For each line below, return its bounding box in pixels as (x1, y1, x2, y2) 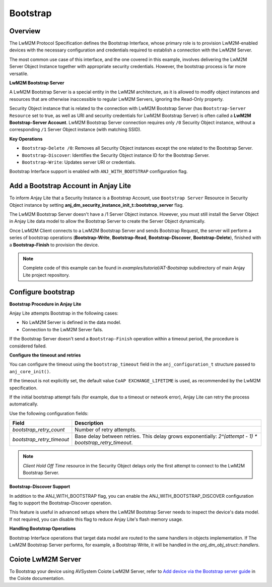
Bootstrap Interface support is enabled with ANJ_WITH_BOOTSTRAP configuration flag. (9, 168, 188, 174)
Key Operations (9, 136, 43, 142)
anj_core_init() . (9, 368, 51, 374)
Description (75, 420, 103, 427)
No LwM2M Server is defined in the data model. (22, 319, 121, 325)
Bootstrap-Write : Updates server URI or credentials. (22, 159, 136, 165)
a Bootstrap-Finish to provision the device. (9, 242, 99, 248)
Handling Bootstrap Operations (9, 525, 76, 532)
